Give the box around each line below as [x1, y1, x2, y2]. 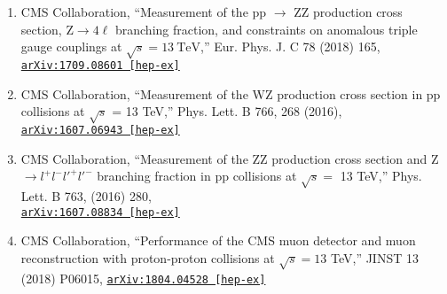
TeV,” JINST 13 [331, 248, 419, 267]
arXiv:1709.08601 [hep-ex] [20, 58, 180, 72]
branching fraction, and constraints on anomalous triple [114, 19, 418, 38]
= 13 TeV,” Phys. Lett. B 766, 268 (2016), [112, 102, 342, 120]
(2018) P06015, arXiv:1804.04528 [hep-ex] [20, 268, 266, 287]
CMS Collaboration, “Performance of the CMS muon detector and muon [20, 231, 416, 250]
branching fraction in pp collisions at [97, 166, 297, 185]
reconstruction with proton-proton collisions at [20, 248, 275, 267]
